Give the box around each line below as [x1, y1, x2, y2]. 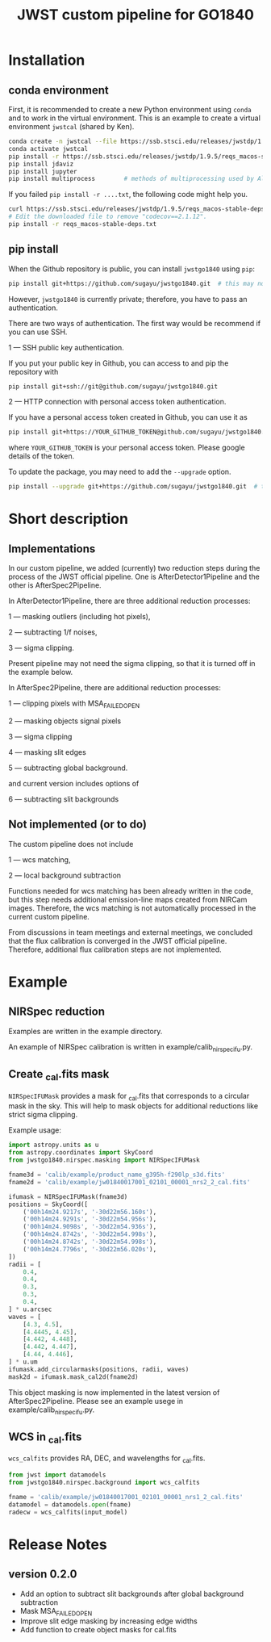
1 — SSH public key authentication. [8, 342, 125, 352]
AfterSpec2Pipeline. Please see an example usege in [8, 1396, 184, 1405]
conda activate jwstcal [8, 145, 89, 153]
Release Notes [8, 1535, 107, 1553]
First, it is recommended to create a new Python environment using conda [8, 105, 252, 114]
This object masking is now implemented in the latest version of [8, 1387, 220, 1397]
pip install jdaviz [8, 160, 74, 168]
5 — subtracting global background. [8, 763, 128, 773]
